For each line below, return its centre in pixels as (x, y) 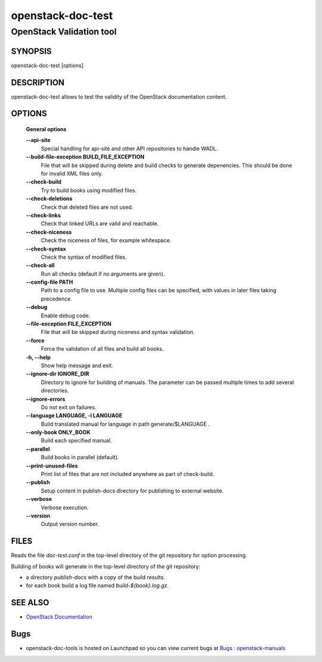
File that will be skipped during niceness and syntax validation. (118, 332)
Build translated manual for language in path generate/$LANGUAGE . (125, 424)
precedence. (57, 299)
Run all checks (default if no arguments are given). (103, 274)
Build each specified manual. (76, 441)
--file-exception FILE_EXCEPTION (69, 324)
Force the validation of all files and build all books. (102, 349)
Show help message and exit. (77, 365)
